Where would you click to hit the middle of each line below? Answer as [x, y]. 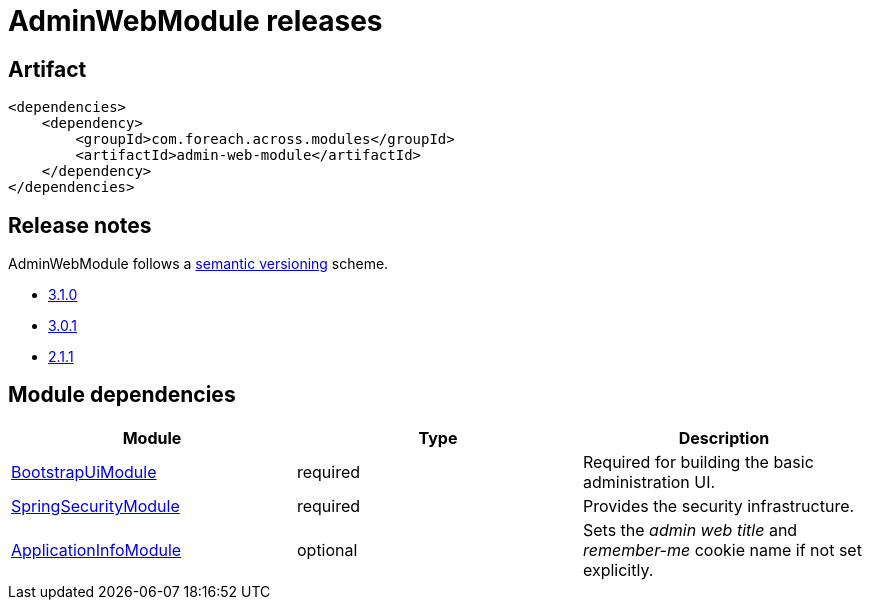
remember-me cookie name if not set [722, 549]
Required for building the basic [698, 461]
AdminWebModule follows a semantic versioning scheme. [198, 264]
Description [724, 437]
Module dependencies [122, 395]
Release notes [80, 225]
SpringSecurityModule [95, 505]
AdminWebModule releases [195, 21]
